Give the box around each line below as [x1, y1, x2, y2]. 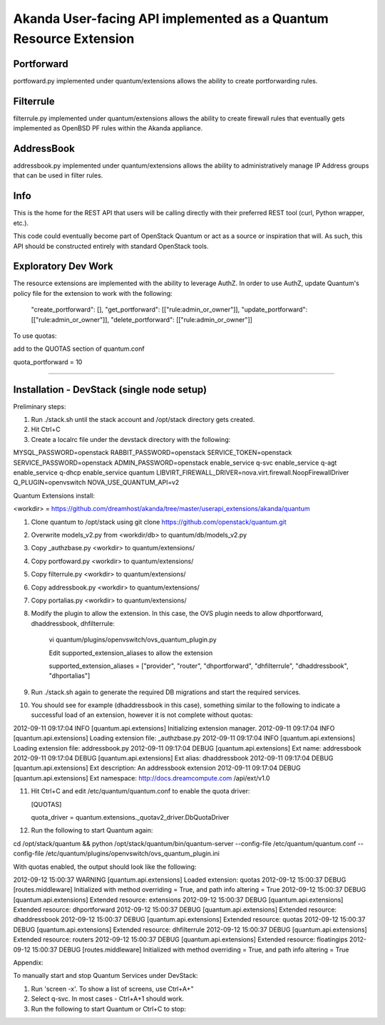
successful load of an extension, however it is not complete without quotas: [31, 711, 253, 719]
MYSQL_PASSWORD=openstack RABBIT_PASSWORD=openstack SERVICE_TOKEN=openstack [13, 448, 292, 457]
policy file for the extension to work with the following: [13, 289, 173, 297]
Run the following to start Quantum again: [31, 826, 153, 835]
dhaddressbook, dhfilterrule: [31, 619, 115, 627]
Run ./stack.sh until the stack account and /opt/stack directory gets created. [31, 416, 255, 424]
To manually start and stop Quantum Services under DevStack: [13, 972, 198, 980]
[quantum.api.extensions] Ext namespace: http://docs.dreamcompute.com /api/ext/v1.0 [13, 773, 270, 782]
